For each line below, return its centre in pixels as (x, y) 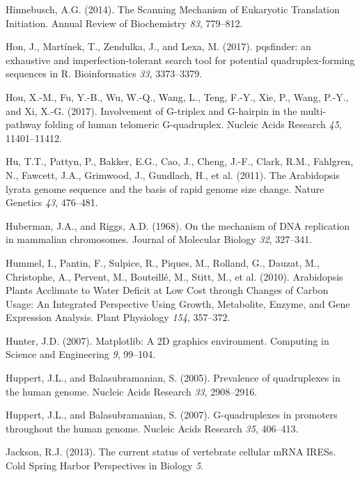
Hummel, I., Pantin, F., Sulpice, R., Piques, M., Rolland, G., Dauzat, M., (163, 262)
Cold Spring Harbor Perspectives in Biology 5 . (105, 466)
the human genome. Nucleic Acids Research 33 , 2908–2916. (132, 391)
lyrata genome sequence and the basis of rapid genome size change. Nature (165, 188)
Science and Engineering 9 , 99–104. (81, 354)
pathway (24, 124)
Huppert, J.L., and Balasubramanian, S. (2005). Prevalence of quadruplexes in (173, 378)
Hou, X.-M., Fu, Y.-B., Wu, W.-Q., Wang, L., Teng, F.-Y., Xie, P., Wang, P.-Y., (177, 96)
